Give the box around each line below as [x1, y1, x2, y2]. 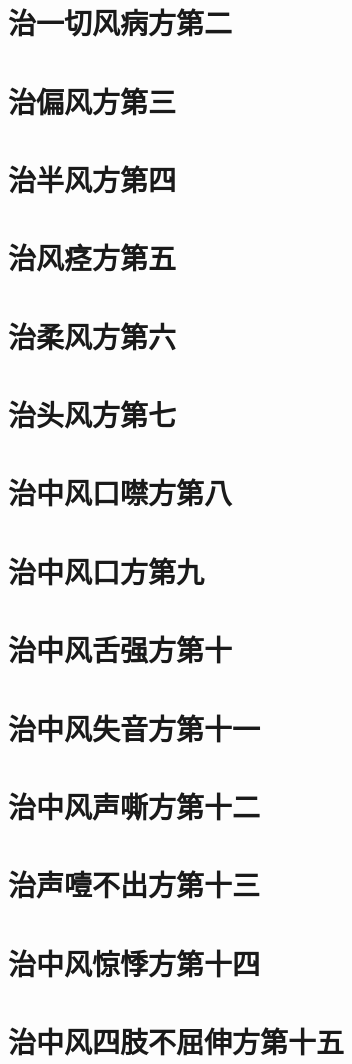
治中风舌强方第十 [8, 629, 233, 670]
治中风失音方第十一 [8, 707, 261, 748]
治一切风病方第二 [8, 2, 233, 43]
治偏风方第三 [8, 80, 177, 121]
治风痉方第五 [8, 237, 177, 278]
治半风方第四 [8, 158, 177, 199]
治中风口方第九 [8, 550, 205, 591]
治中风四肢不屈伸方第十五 [8, 1021, 345, 1062]
